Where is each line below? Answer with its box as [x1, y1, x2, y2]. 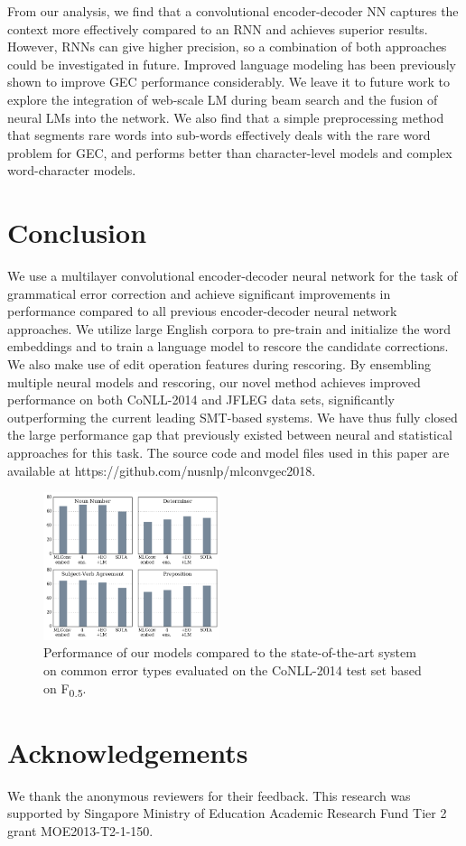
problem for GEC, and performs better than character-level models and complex [7, 143, 452, 162]
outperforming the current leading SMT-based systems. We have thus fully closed [7, 407, 458, 426]
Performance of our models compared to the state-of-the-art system [43, 643, 416, 662]
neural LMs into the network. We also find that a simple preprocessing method [7, 107, 444, 126]
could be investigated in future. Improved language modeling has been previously [7, 54, 456, 73]
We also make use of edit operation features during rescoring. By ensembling [7, 355, 431, 374]
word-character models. [7, 161, 136, 180]
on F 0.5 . [43, 678, 87, 700]
